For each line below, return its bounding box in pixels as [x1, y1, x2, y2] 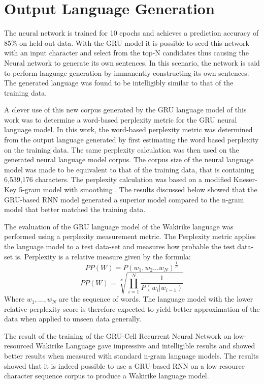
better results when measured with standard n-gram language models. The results [4, 350, 259, 361]
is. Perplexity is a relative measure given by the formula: [15, 251, 191, 261]
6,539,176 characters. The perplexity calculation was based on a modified [4, 174, 232, 185]
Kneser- [233, 174, 257, 185]
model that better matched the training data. [4, 204, 146, 215]
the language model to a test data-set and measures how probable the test [4, 241, 235, 251]
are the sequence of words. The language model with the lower [59, 293, 253, 304]
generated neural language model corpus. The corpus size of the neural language [4, 154, 254, 165]
